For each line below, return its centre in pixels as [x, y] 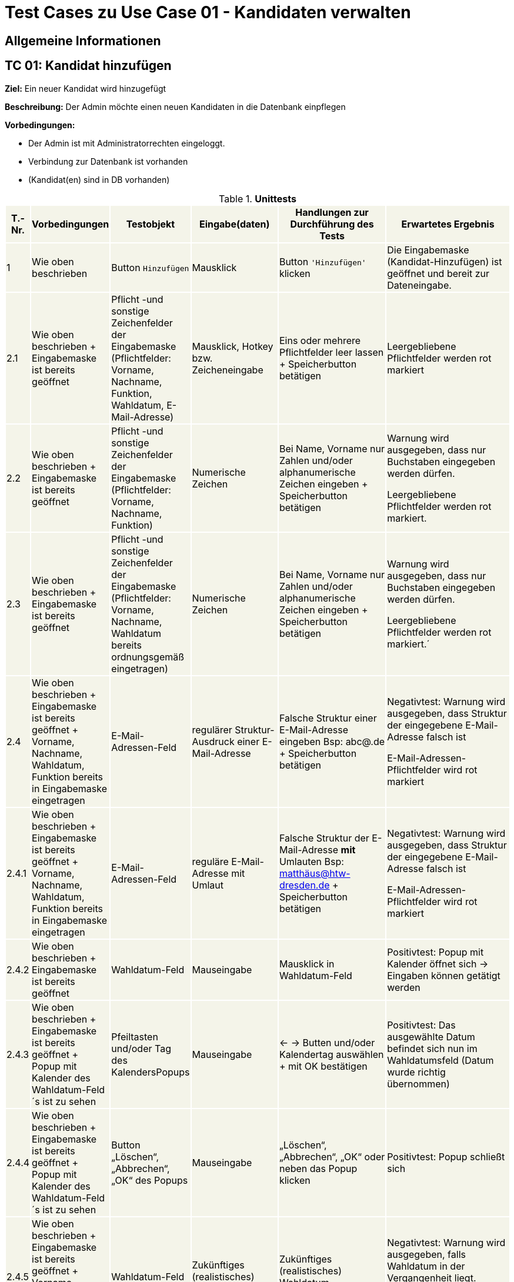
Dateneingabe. [419, 285]
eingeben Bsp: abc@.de [332, 741]
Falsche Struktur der [324, 838]
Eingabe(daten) [234, 224]
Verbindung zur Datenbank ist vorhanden [108, 161]
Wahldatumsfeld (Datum [440, 1060]
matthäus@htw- [315, 873]
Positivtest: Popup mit [435, 952]
